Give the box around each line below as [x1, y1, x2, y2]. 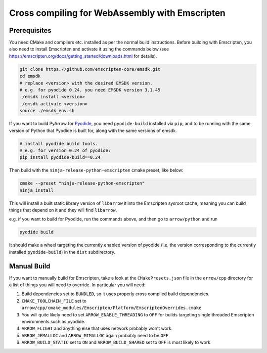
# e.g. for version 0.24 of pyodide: [19, 147, 111, 153]
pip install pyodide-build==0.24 [19, 155, 101, 160]
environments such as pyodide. [21, 319, 86, 325]
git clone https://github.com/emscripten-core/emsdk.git [19, 66, 161, 72]
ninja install [19, 187, 54, 193]
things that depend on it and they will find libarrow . [9, 207, 117, 213]
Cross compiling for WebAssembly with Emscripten [9, 7, 226, 18]
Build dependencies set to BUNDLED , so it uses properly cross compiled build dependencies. [21, 291, 210, 297]
